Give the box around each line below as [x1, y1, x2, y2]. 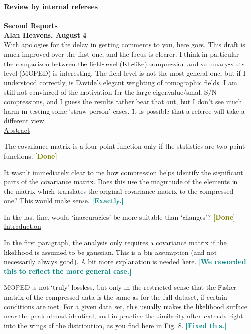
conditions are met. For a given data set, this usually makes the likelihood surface [4, 301, 247, 311]
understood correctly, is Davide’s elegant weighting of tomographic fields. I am [4, 77, 237, 87]
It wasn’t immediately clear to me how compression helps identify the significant [4, 167, 243, 177]
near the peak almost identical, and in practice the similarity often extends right [4, 311, 243, 321]
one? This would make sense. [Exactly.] [4, 195, 124, 206]
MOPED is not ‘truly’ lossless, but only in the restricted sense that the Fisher [4, 282, 236, 292]
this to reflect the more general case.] [4, 266, 132, 276]
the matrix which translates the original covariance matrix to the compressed [4, 186, 234, 196]
